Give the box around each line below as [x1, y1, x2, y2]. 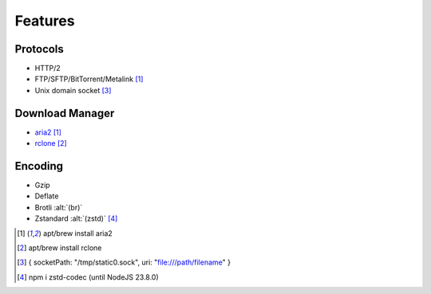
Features [14, 12, 75, 29]
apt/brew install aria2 [42, 228, 113, 238]
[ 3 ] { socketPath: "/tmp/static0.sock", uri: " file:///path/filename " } [17, 257, 231, 267]
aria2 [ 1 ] [34, 127, 61, 137]
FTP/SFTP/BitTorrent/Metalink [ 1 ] [34, 74, 144, 84]
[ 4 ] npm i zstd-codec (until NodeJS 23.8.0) [17, 272, 159, 282]
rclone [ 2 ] [34, 139, 67, 148]
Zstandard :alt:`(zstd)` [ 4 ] [34, 214, 118, 223]
